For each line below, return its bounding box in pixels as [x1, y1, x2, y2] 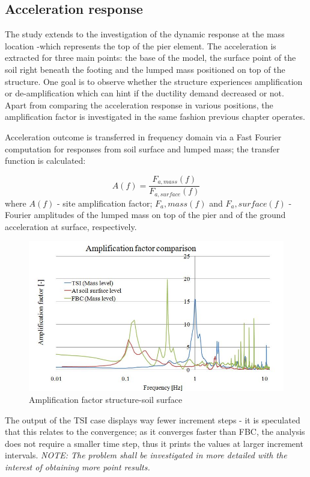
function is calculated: [5, 154, 86, 167]
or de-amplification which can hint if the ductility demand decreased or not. [5, 87, 284, 99]
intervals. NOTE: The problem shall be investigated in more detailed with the [5, 449, 287, 461]
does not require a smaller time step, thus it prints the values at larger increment [5, 437, 303, 449]
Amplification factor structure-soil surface [29, 393, 183, 405]
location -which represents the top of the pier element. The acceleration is [5, 39, 276, 52]
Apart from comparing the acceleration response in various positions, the [5, 98, 273, 111]
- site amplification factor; [56, 196, 153, 209]
